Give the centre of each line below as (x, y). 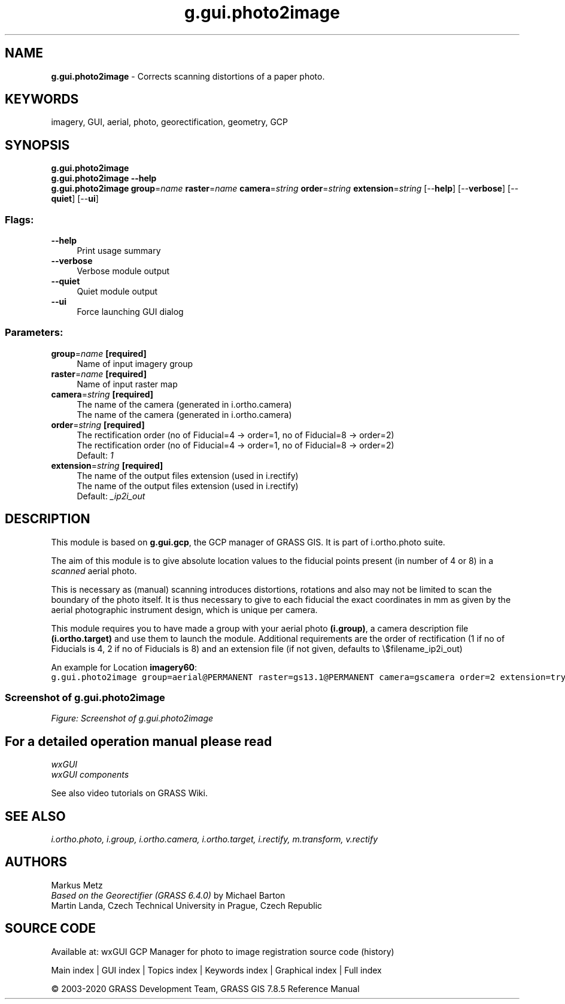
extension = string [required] (107, 465)
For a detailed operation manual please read (139, 741)
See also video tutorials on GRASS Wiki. (129, 793)
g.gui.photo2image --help (104, 178)
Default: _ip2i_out (111, 496)
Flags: (19, 219)
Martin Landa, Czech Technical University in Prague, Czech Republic (187, 905)
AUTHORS (36, 862)
